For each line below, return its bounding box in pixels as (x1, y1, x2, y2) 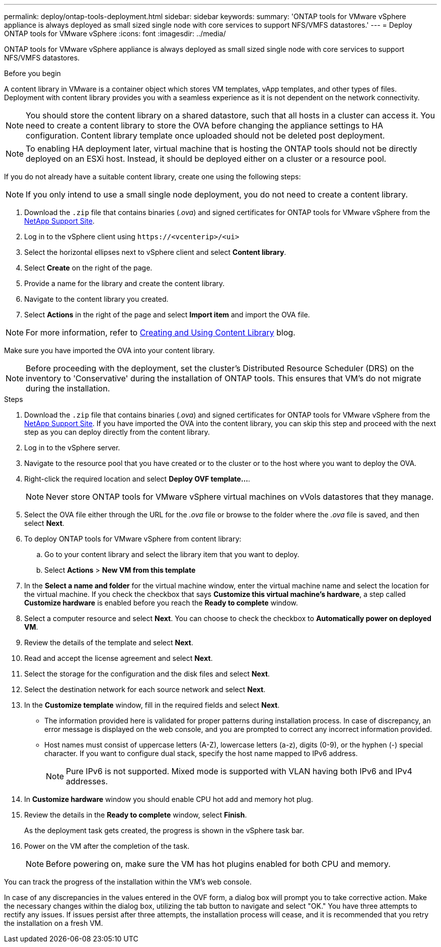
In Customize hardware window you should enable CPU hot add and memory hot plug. (24, 795, 313, 803)
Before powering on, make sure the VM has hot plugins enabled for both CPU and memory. (46, 859, 391, 869)
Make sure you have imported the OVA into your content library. (4, 346, 215, 355)
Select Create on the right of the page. (24, 263, 153, 272)
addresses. (66, 776, 108, 786)
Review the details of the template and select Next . (24, 638, 193, 647)
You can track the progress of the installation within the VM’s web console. (4, 877, 252, 886)
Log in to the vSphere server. (24, 443, 120, 452)
